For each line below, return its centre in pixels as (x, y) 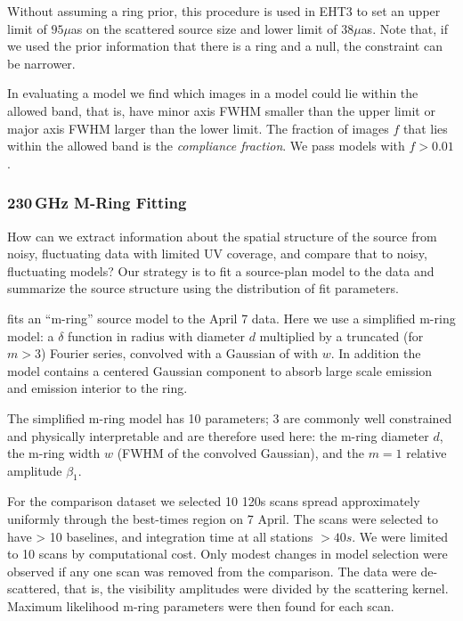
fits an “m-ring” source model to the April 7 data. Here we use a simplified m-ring (231, 318)
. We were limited (400, 536)
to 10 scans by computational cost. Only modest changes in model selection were (227, 554)
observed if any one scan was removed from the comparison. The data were (212, 571)
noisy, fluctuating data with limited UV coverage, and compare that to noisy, (217, 253)
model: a (31, 335)
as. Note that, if (404, 28)
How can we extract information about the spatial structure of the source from (222, 236)
